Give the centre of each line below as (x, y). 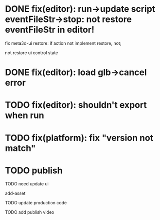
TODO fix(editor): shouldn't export (76, 105)
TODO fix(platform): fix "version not (79, 138)
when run (25, 115)
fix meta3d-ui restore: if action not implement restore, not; (63, 43)
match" (20, 148)
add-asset (15, 193)
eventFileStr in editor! (50, 30)
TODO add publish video (30, 212)
